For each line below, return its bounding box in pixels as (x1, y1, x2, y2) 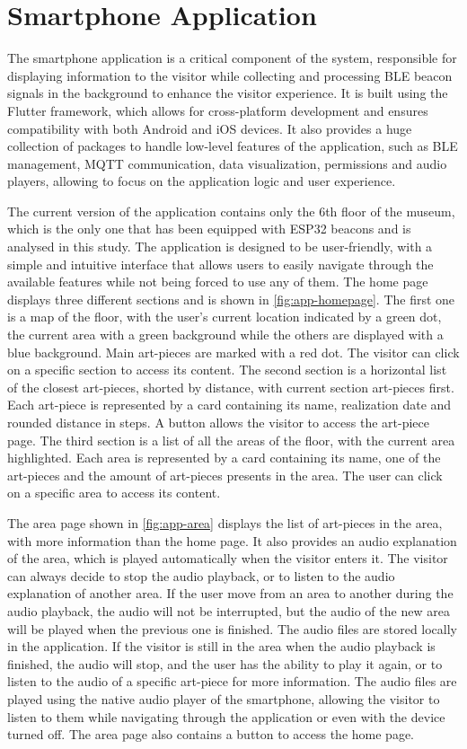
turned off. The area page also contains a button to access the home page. (7, 725, 414, 744)
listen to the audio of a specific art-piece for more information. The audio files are (7, 672, 457, 691)
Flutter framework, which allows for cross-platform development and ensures (7, 101, 428, 119)
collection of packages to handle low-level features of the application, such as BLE (7, 137, 458, 155)
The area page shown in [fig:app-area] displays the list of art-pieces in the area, (7, 513, 443, 532)
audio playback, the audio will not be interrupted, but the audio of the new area (7, 601, 450, 620)
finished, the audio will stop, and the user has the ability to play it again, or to (7, 654, 443, 673)
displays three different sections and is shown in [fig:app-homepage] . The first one (7, 289, 455, 308)
